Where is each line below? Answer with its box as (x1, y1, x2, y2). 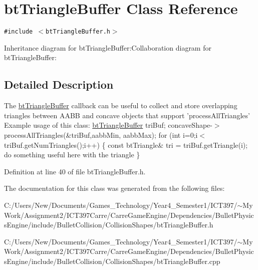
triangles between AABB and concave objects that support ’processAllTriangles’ (4, 110, 250, 120)
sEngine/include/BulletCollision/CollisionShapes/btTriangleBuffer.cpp (4, 255, 220, 266)
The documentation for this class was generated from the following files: (4, 183, 225, 193)
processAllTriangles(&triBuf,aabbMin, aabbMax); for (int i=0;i (4, 129, 198, 140)
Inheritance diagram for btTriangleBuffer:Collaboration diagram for (4, 42, 211, 53)
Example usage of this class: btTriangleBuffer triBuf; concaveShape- (4, 120, 212, 130)
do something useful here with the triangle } (4, 149, 140, 160)
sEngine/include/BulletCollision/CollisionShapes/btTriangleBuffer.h (4, 219, 213, 230)
